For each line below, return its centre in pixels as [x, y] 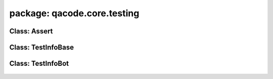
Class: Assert [31, 31]
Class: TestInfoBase [42, 47]
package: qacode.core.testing [74, 13]
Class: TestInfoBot [39, 64]
